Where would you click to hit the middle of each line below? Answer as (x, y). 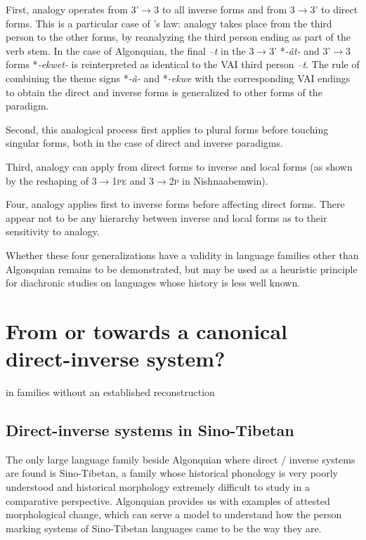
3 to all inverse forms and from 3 (224, 9)
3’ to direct (334, 9)
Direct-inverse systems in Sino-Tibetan (150, 429)
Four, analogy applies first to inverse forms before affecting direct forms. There (175, 204)
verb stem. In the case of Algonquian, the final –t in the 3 (130, 50)
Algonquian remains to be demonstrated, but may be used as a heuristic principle (182, 269)
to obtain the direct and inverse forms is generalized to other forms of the (164, 92)
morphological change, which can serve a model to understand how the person (174, 514)
